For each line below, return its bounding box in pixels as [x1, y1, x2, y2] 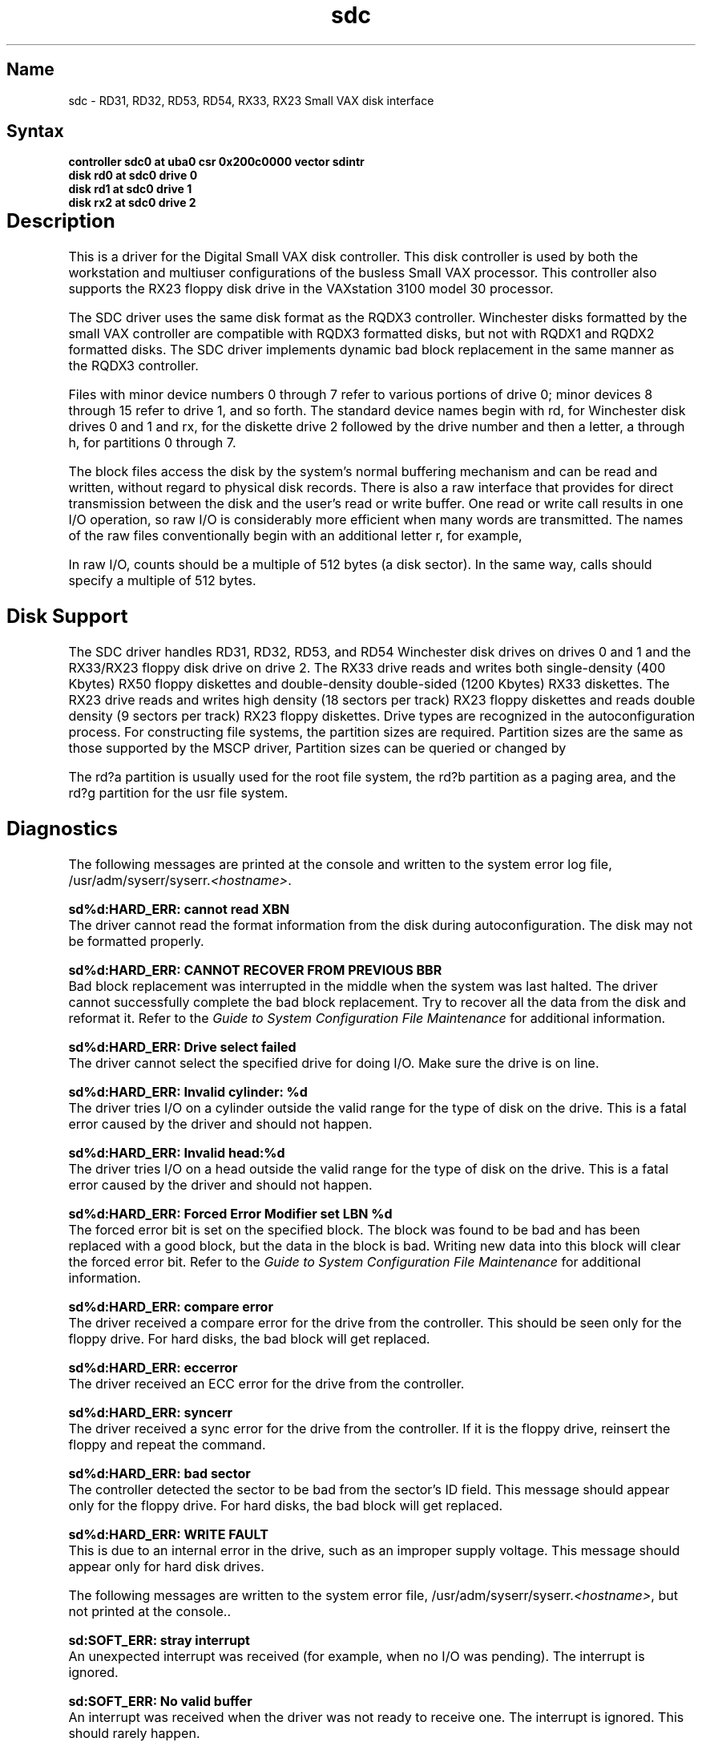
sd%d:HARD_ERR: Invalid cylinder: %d [68, 1083, 308, 1100]
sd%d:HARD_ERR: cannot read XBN [68, 900, 290, 917]
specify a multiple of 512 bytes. [68, 572, 256, 589]
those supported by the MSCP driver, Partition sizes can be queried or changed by [68, 740, 567, 757]
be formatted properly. [68, 932, 204, 949]
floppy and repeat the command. [68, 1436, 266, 1453]
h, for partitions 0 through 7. [68, 434, 236, 451]
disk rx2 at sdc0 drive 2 [68, 196, 196, 210]
